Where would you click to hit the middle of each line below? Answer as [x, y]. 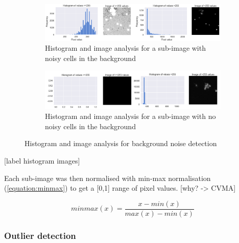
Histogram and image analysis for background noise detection [121, 143]
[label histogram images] [42, 160]
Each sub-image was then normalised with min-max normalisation [107, 178]
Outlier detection [40, 235]
